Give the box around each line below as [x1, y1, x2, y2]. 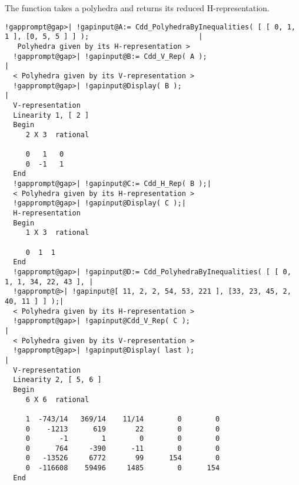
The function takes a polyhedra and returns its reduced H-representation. [5, 2, 270, 14]
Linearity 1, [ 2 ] [13, 111, 89, 119]
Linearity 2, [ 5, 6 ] [13, 376, 102, 384]
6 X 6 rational [25, 395, 89, 404]
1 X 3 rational [25, 228, 89, 237]
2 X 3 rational [25, 130, 89, 139]
